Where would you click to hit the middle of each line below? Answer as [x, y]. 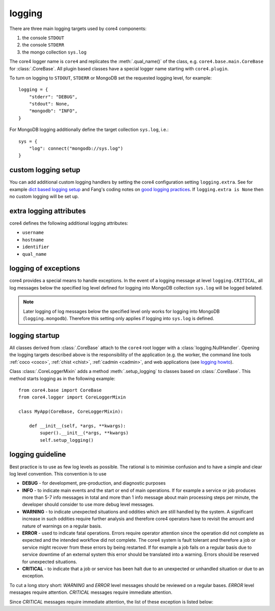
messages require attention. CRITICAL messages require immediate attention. [91, 592]
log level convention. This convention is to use [58, 473]
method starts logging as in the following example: [62, 378]
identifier [36, 247]
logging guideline [38, 454]
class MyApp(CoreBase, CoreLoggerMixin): [71, 412]
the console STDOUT [43, 38]
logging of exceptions [45, 268]
